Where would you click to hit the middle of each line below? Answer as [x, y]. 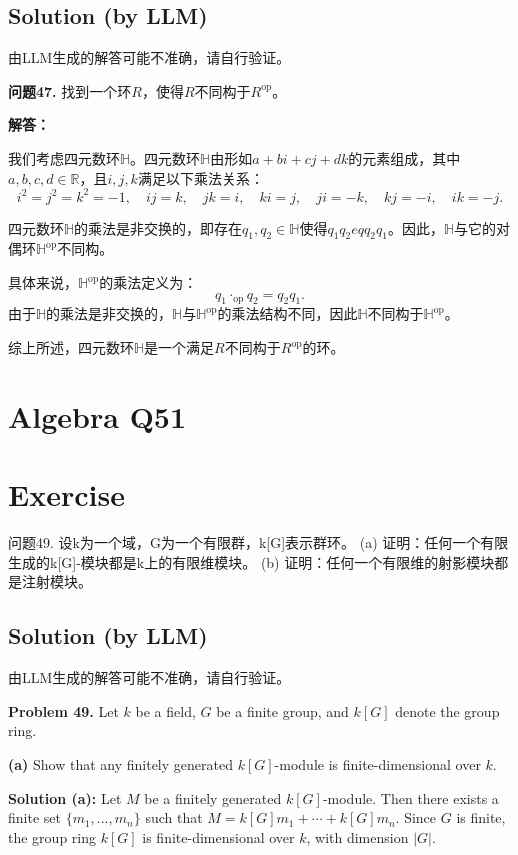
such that [174, 817]
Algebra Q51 [97, 415]
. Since [416, 817]
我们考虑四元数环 [64, 157]
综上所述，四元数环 [71, 347]
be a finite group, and [282, 710]
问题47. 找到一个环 [70, 90]
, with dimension [357, 836]
